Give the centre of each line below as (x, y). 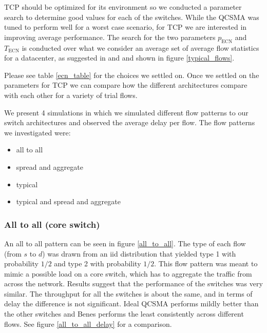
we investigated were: (37, 132)
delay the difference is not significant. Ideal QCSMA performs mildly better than (131, 303)
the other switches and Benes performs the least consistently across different (124, 314)
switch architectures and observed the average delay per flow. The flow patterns (130, 122)
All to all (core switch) (52, 224)
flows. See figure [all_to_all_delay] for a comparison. (88, 324)
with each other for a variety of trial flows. (71, 95)
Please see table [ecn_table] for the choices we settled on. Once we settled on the (132, 75)
